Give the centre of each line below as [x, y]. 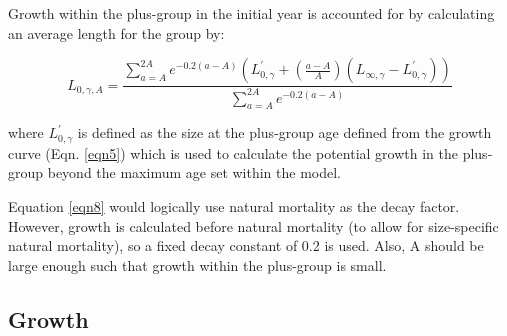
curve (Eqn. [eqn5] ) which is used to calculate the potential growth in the [233, 152]
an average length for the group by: [116, 32]
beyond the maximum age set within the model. [194, 172]
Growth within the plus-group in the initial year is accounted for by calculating [251, 13]
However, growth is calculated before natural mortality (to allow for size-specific [253, 225]
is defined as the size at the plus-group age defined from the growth [284, 132]
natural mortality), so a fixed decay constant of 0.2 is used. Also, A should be [246, 245]
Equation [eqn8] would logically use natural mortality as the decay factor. [234, 206]
